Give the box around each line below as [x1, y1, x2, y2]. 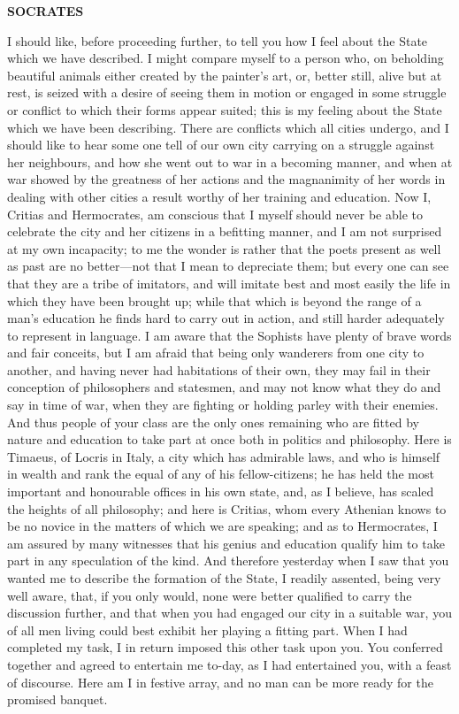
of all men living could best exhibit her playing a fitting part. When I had [7, 620, 408, 639]
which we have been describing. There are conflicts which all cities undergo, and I [7, 118, 449, 136]
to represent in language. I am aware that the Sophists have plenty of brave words [7, 326, 452, 344]
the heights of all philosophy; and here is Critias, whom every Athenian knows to [7, 499, 447, 518]
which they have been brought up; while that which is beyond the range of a [7, 291, 422, 310]
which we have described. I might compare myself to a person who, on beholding [7, 49, 444, 67]
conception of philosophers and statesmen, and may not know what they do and [7, 378, 441, 396]
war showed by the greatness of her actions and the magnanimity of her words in [7, 170, 446, 188]
